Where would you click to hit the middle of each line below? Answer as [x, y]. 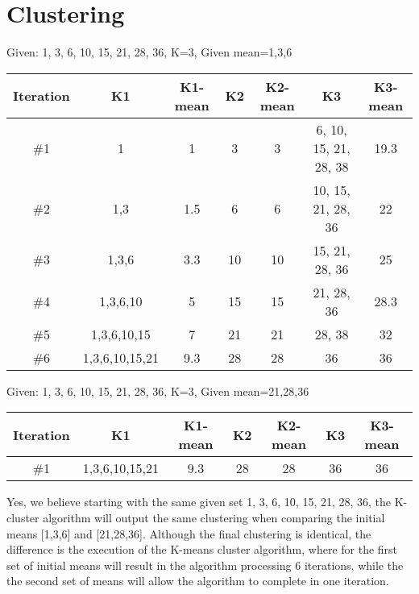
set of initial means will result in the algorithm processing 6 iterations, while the [205, 565]
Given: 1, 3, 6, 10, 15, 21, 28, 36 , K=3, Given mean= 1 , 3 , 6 [149, 52]
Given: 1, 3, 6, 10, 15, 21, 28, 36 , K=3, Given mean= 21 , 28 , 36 [158, 390]
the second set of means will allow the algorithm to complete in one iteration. [198, 581]
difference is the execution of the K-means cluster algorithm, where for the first [202, 549]
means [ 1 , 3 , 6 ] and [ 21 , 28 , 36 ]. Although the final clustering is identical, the [189, 533]
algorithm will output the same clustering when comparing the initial [214, 517]
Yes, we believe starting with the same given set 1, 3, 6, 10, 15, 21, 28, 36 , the [199, 502]
